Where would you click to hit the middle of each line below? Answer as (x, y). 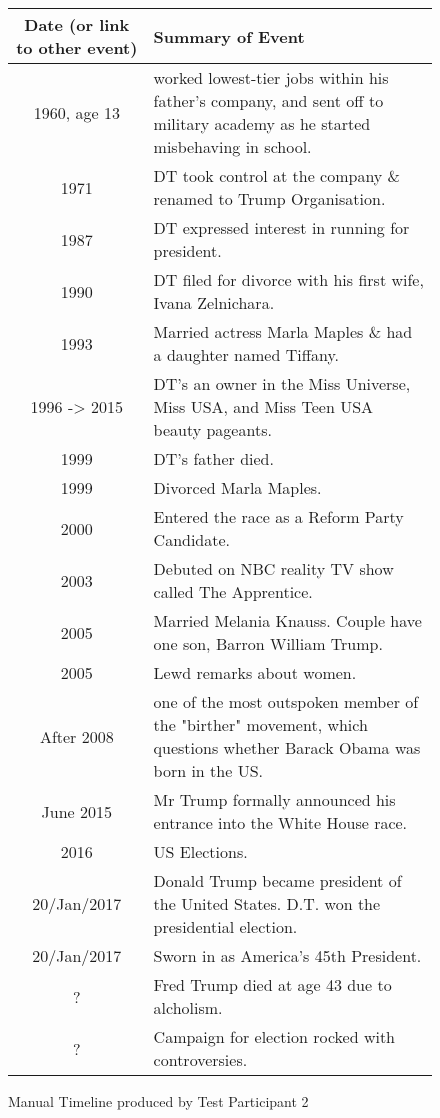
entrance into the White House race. (280, 822)
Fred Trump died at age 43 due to (272, 984)
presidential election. (225, 926)
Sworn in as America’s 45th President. (287, 955)
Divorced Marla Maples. (237, 487)
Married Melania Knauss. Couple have (287, 620)
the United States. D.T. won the (267, 903)
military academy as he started (262, 123)
